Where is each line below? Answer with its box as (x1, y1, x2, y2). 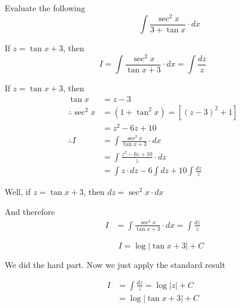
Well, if (5, 186, 31, 198)
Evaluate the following (5, 2, 85, 14)
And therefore (5, 206, 55, 217)
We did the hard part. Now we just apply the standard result (5, 258, 225, 270)
